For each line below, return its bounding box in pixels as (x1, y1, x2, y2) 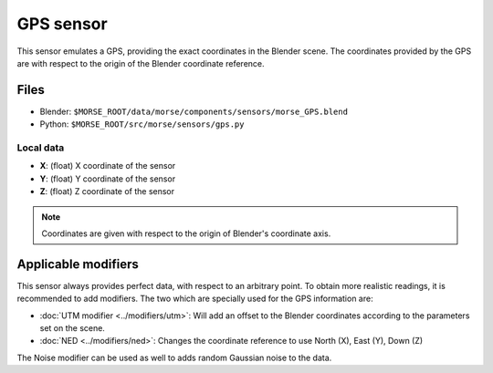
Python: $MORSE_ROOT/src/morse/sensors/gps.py (39, 119, 245, 130)
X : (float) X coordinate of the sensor (39, 161, 176, 171)
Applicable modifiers (16, 256, 139, 272)
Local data (16, 141, 65, 154)
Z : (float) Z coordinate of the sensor (39, 186, 175, 197)
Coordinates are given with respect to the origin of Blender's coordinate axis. (41, 228, 331, 239)
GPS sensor (16, 14, 109, 34)
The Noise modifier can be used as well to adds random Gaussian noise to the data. (16, 352, 332, 363)
